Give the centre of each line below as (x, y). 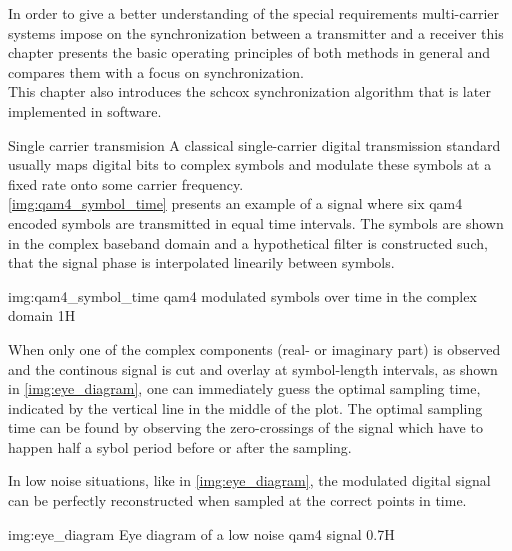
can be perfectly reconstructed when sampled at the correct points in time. (237, 500)
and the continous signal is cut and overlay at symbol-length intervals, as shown (253, 368)
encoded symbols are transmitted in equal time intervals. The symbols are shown (256, 222)
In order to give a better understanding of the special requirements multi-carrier (253, 13)
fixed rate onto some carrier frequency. (126, 183)
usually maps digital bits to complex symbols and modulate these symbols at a (250, 164)
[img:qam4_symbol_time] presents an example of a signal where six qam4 (235, 203)
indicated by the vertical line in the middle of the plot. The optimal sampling (245, 407)
